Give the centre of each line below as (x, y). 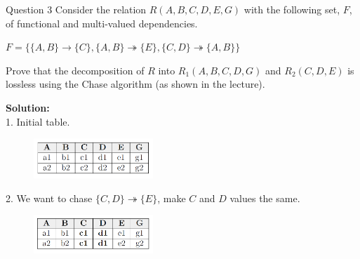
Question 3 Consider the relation (76, 9)
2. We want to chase (49, 198)
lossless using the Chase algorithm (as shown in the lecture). (135, 84)
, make (172, 198)
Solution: (28, 107)
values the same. (265, 198)
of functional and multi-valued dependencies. (102, 23)
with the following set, (292, 9)
